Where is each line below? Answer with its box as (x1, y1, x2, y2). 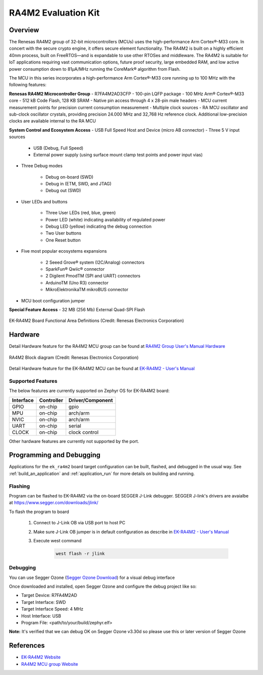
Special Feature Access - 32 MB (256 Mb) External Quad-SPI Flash (9, 306, 146, 312)
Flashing (9, 483, 30, 490)
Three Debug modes (21, 163, 63, 169)
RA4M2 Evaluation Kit (9, 7, 100, 18)
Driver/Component (68, 397, 113, 403)
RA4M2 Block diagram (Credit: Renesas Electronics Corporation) (9, 354, 139, 360)
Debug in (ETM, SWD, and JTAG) (45, 181, 112, 187)
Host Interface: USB (21, 613, 61, 619)
